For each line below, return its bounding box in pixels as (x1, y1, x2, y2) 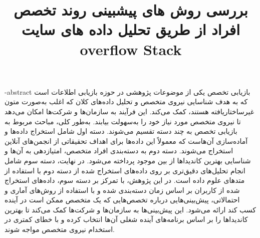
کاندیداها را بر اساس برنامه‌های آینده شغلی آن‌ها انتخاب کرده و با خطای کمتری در (5, 214, 248, 224)
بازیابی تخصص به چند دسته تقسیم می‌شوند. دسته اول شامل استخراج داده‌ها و (5, 126, 237, 136)
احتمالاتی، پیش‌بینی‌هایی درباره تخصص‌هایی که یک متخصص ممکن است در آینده (5, 194, 240, 205)
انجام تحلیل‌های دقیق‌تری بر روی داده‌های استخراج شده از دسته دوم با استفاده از (5, 165, 245, 175)
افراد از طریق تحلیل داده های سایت (21, 19, 240, 40)
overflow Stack (80, 39, 182, 59)
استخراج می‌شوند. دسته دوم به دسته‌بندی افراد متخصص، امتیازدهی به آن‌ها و (5, 145, 233, 156)
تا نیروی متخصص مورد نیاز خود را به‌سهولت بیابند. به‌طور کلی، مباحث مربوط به (5, 116, 241, 126)
